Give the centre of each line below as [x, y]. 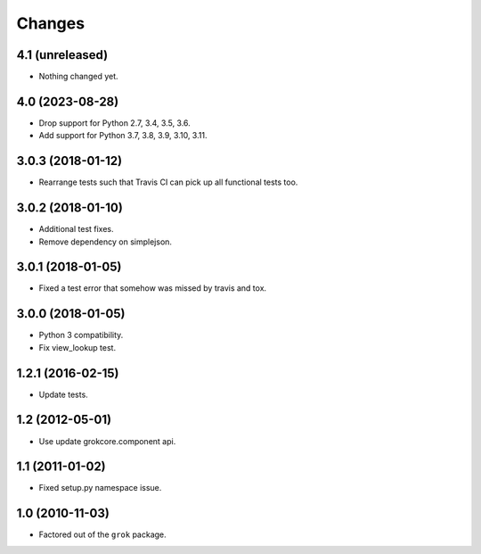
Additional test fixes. [77, 229]
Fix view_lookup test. [77, 347]
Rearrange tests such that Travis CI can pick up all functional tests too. [168, 182]
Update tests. [63, 394]
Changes [50, 23]
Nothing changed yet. [79, 77]
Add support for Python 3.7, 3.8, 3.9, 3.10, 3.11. [123, 136]
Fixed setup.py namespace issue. [100, 488]
